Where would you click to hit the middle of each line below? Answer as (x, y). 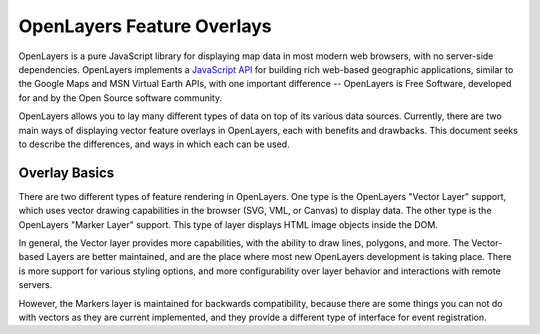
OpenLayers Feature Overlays (145, 26)
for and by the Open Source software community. (120, 97)
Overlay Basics (66, 172)
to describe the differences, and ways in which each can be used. (154, 144)
